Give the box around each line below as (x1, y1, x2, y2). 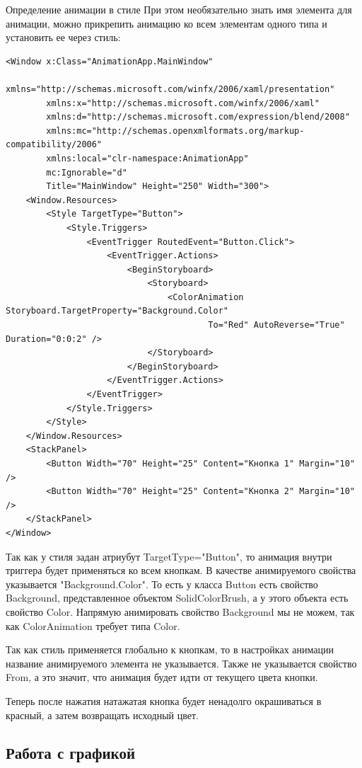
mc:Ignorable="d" (46, 167, 127, 178)
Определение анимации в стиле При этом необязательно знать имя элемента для (6, 2, 352, 16)
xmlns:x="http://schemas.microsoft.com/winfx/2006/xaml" (46, 98, 320, 108)
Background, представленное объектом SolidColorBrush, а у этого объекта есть (6, 590, 349, 605)
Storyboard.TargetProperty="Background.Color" (6, 306, 228, 316)
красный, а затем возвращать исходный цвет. (6, 707, 199, 722)
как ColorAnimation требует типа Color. (6, 618, 180, 633)
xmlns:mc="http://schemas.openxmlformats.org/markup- (46, 125, 305, 136)
